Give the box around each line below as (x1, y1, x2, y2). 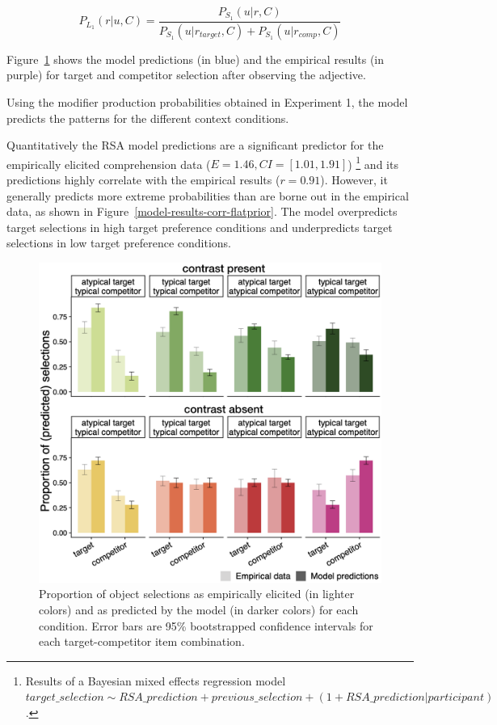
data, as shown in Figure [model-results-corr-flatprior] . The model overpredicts (6, 203, 398, 220)
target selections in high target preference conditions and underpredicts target (6, 218, 393, 235)
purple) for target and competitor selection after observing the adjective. (6, 66, 366, 83)
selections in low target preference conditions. (6, 234, 231, 251)
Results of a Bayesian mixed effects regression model (25, 672, 286, 689)
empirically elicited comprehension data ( (6, 155, 211, 172)
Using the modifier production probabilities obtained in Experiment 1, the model (6, 93, 408, 110)
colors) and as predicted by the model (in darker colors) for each (39, 601, 359, 618)
